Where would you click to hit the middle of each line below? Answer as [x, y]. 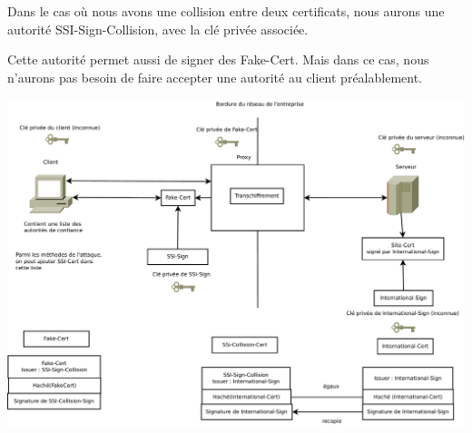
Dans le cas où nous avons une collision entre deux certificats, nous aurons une [226, 11]
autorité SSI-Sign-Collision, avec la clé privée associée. [158, 29]
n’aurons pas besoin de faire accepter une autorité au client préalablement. [215, 77]
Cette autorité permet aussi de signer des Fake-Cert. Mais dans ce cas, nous [218, 59]
